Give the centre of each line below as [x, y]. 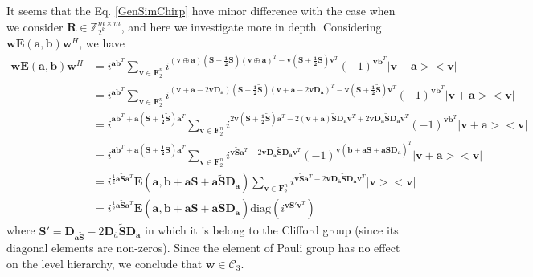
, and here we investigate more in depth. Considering [251, 26]
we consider [35, 26]
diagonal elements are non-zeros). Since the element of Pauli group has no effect [203, 248]
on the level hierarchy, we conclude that [105, 263]
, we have [102, 42]
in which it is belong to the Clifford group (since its [272, 230]
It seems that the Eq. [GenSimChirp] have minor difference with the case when [201, 10]
